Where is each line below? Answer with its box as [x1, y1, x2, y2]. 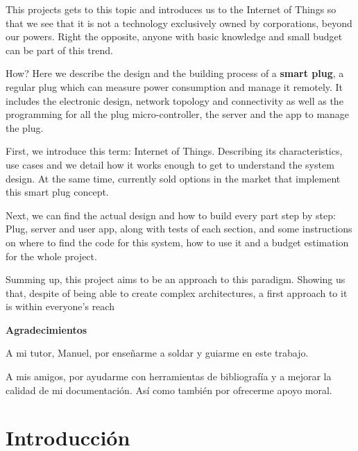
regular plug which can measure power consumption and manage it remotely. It [6, 79, 343, 94]
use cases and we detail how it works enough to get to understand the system [6, 157, 334, 171]
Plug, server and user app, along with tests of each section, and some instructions [6, 221, 352, 236]
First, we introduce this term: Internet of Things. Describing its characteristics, [6, 144, 343, 158]
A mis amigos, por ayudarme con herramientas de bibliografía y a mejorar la [6, 369, 332, 384]
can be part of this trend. [6, 42, 113, 57]
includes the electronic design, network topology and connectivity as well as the [6, 93, 343, 108]
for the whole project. [6, 248, 97, 263]
